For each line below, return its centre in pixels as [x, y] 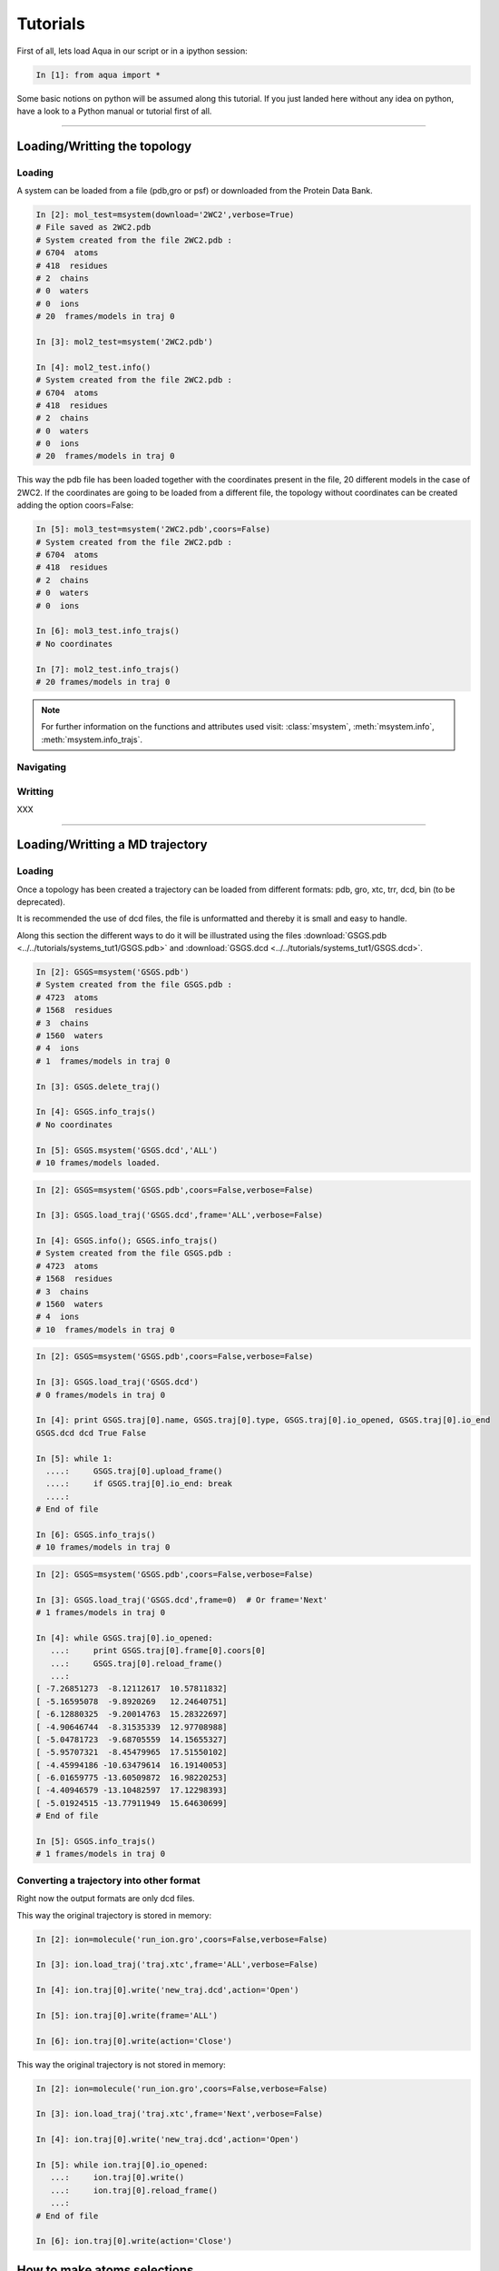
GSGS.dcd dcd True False [91, 1433]
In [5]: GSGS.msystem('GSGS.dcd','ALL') [127, 1150]
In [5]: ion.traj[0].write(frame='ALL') [127, 2015]
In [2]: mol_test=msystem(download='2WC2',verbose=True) [165, 215]
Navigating [42, 768]
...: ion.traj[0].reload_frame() [134, 2190]
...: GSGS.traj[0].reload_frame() [137, 1663]
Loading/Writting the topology [104, 146]
